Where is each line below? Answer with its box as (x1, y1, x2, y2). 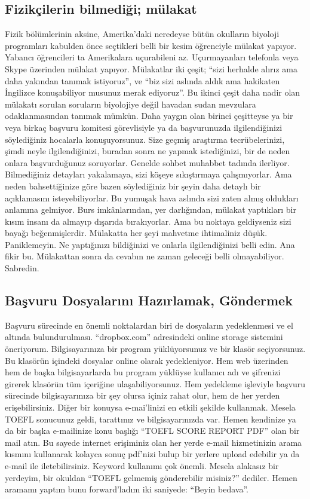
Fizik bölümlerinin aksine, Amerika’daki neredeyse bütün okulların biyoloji (5, 27, 280, 40)
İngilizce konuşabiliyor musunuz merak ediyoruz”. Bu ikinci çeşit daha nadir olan (5, 86, 300, 99)
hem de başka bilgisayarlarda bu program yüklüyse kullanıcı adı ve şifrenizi (5, 366, 281, 378)
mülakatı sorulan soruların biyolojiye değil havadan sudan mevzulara (5, 97, 256, 110)
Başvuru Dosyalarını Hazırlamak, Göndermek (5, 291, 293, 310)
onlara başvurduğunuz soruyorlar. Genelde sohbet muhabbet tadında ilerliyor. (5, 156, 290, 169)
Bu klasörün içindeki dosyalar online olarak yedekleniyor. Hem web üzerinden (5, 354, 288, 366)
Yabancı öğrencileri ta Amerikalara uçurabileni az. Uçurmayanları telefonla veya (5, 51, 299, 63)
